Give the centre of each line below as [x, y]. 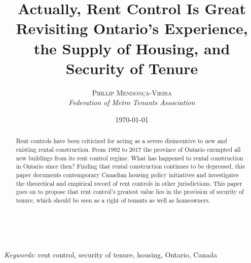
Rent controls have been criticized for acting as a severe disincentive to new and [121, 141]
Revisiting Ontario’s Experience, [132, 28]
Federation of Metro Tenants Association [132, 102]
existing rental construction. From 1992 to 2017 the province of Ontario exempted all [128, 149]
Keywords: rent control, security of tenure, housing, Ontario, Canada [111, 255]
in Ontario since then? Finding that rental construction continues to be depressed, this [130, 166]
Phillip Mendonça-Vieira [132, 92]
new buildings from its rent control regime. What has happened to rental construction [130, 158]
